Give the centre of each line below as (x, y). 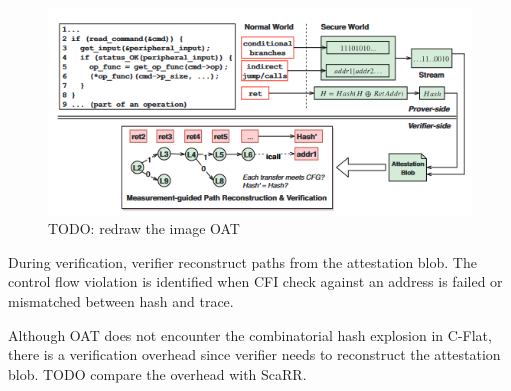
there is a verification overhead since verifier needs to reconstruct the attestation (254, 354)
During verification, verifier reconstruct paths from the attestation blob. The (242, 261)
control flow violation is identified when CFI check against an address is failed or (255, 281)
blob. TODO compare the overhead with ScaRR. (157, 373)
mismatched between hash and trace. (121, 301)
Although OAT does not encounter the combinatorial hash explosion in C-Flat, (250, 334)
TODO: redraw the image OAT (144, 228)
